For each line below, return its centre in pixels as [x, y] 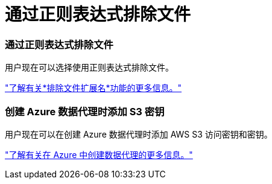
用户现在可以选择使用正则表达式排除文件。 [89, 68]
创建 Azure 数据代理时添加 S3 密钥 [85, 111]
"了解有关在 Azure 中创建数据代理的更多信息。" [99, 154]
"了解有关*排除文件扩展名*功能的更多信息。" [93, 88]
